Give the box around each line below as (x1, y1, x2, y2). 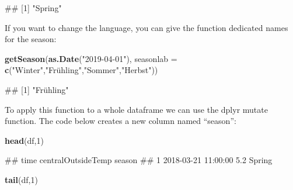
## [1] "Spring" (5, 2, 62, 13)
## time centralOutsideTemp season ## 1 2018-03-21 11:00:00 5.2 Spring (5, 154, 273, 166)
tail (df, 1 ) (5, 173, 38, 185)
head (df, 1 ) (5, 134, 44, 146)
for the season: (5, 33, 57, 45)
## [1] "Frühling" (5, 83, 69, 95)
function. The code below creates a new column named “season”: (5, 115, 236, 127)
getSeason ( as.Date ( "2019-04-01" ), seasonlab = (5, 52, 177, 64)
